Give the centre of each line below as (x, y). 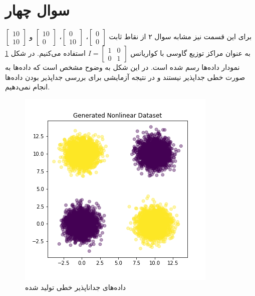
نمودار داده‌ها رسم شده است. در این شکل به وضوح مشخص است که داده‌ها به (122, 67)
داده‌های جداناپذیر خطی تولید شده (76, 287)
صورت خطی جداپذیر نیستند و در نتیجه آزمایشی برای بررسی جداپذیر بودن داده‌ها (125, 77)
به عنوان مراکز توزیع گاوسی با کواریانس (190, 53)
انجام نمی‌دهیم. (28, 87)
